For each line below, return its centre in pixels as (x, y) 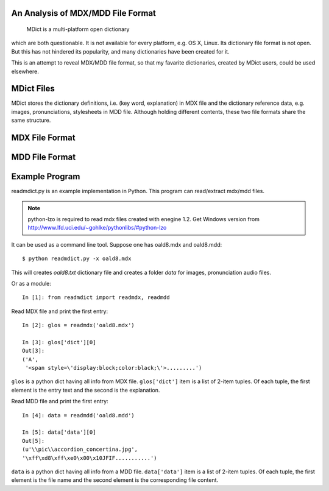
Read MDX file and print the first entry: (60, 311)
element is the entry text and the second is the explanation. (86, 390)
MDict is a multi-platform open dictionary (78, 29)
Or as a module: (31, 283)
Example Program (46, 177)
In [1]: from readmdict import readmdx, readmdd (96, 298)
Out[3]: (34, 351)
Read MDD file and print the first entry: (60, 401)
